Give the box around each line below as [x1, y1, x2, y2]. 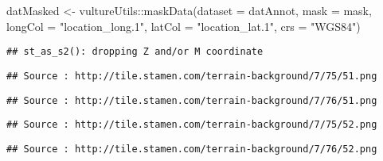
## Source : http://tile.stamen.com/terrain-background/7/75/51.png [6, 70, 377, 82]
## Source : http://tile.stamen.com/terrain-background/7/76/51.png [6, 94, 377, 106]
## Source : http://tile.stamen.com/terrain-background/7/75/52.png [6, 119, 377, 131]
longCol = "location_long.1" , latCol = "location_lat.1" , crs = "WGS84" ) [6, 17, 361, 34]
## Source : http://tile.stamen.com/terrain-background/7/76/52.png [6, 143, 377, 155]
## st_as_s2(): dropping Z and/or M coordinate [6, 46, 264, 58]
